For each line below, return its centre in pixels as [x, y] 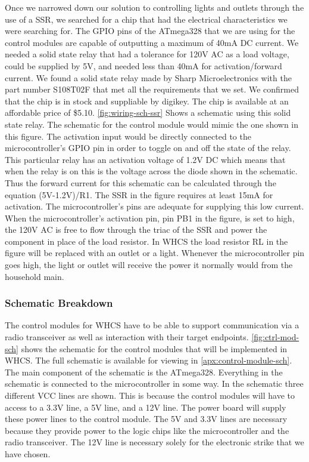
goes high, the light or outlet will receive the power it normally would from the [149, 265]
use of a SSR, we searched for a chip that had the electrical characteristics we [146, 19]
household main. [35, 276]
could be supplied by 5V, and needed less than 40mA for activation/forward [143, 65]
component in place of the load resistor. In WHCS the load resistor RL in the [146, 241]
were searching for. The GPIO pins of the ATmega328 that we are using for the [150, 31]
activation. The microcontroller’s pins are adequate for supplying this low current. [154, 206]
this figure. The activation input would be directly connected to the [128, 136]
